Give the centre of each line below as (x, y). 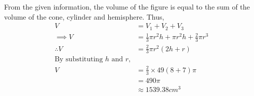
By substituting (79, 60)
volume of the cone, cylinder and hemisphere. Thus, (84, 16)
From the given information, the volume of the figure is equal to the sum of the (127, 7)
